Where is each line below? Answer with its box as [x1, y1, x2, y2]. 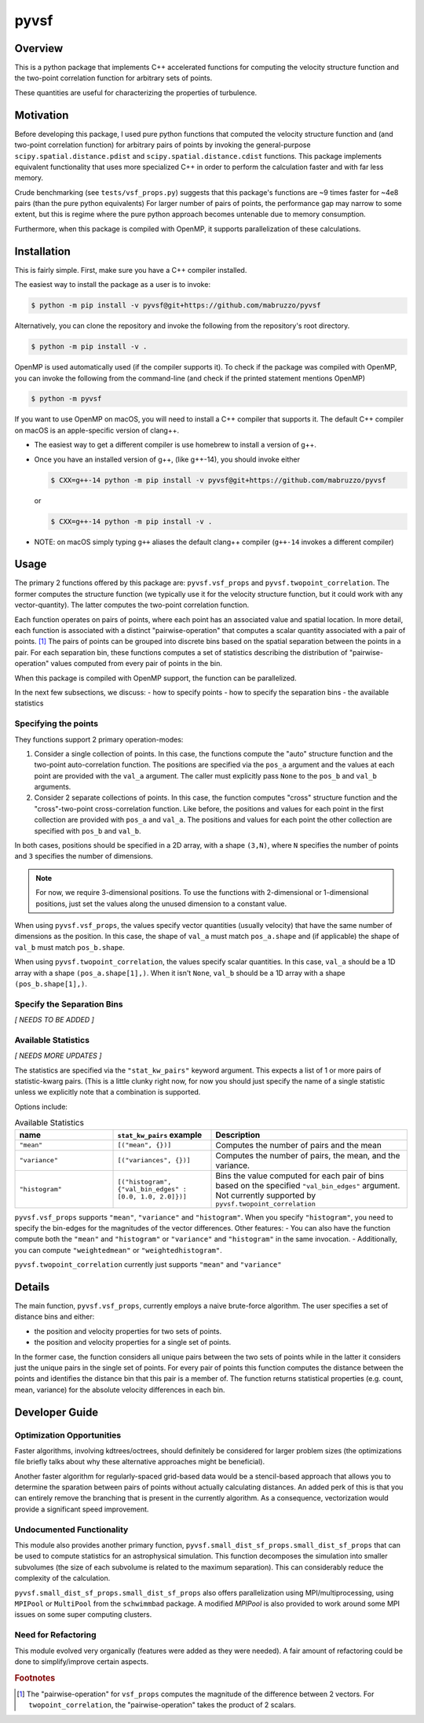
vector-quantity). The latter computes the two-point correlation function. [14, 600, 250, 609]
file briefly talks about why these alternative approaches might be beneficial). [14, 1457, 265, 1467]
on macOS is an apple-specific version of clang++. [14, 425, 180, 435]
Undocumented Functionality [14, 1524, 129, 1535]
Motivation [14, 109, 69, 122]
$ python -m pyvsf [31, 394, 102, 403]
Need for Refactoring [14, 1629, 97, 1640]
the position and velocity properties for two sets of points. [34, 1326, 222, 1336]
